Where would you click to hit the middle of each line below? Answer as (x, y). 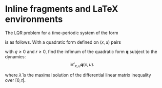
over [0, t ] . (15, 80)
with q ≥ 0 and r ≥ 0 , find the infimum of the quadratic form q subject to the (81, 52)
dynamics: (15, 56)
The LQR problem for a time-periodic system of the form (62, 33)
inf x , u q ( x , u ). (82, 65)
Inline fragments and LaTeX (62, 9)
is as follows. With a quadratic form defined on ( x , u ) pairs (63, 42)
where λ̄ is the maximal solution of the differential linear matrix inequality (78, 75)
